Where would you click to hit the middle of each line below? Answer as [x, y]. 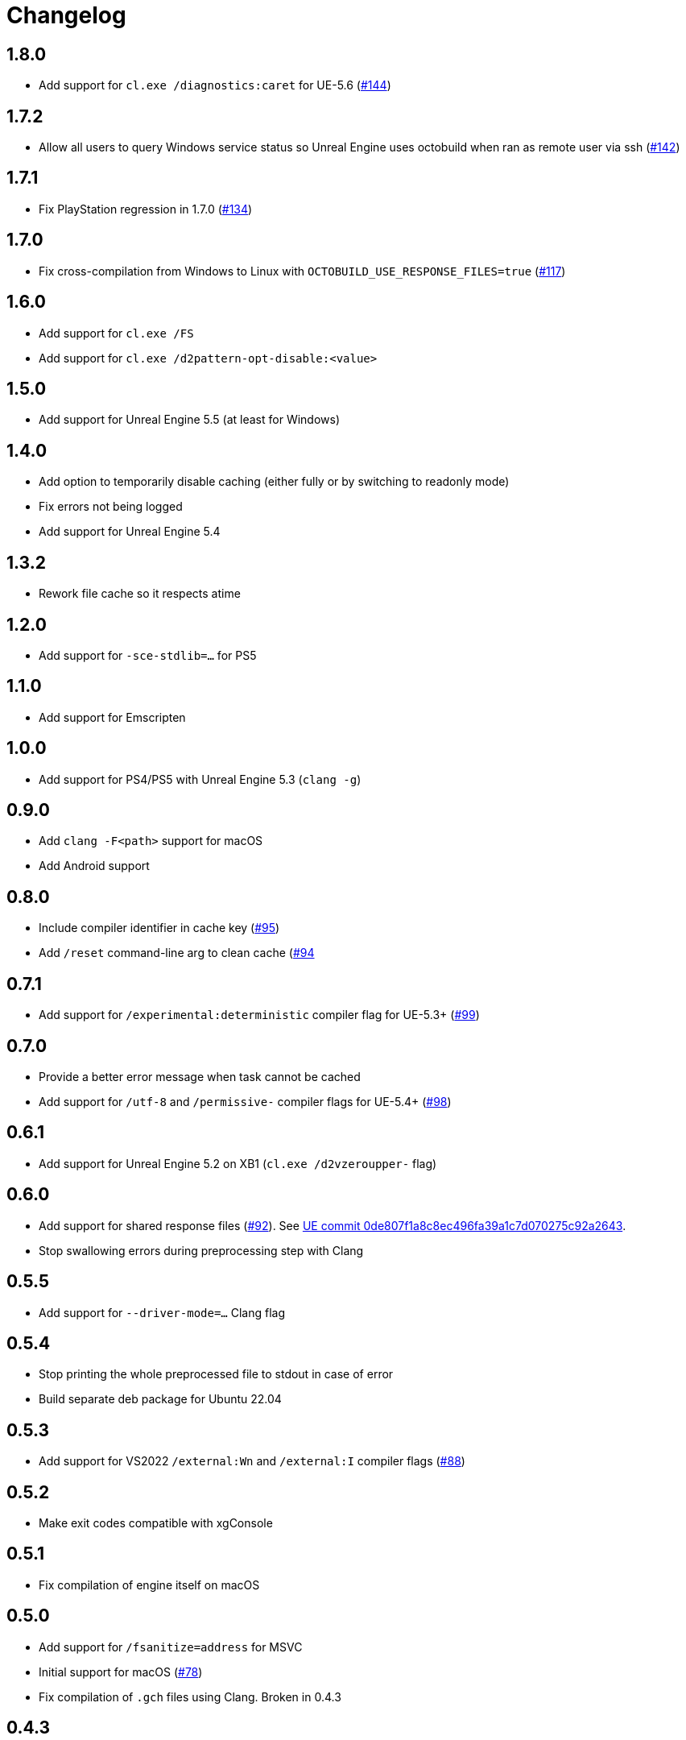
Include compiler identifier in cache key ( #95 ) [159, 928]
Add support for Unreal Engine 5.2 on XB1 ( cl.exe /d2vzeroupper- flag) [238, 1163]
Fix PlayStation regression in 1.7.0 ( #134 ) [146, 209]
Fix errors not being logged [111, 507]
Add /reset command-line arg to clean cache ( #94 [177, 953]
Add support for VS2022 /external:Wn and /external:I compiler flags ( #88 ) [252, 1461]
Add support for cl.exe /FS [116, 333]
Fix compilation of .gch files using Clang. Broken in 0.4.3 [190, 1696]
